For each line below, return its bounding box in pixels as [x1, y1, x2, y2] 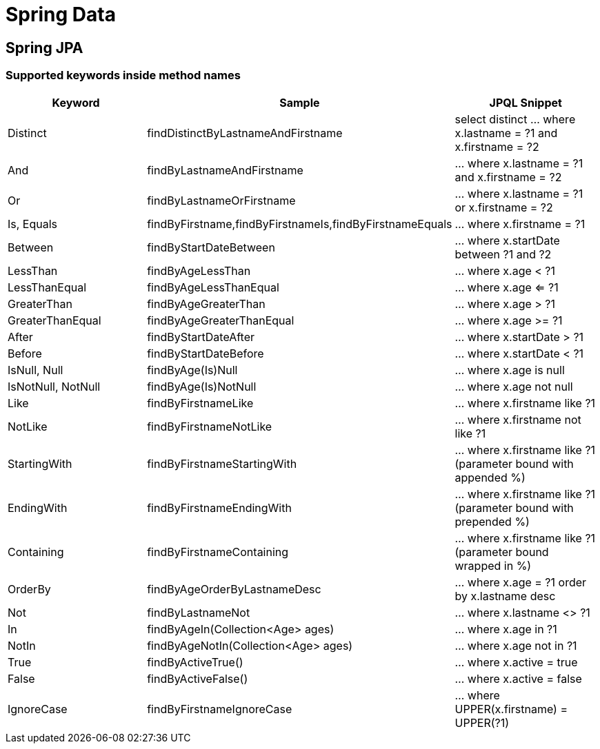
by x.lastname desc [454, 588, 556, 603]
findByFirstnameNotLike [147, 419, 272, 433]
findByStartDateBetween [147, 240, 275, 254]
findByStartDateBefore [147, 346, 264, 360]
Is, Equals [8, 216, 58, 231]
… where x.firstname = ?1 [454, 216, 586, 231]
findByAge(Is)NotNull [147, 379, 257, 393]
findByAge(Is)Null [147, 362, 238, 377]
